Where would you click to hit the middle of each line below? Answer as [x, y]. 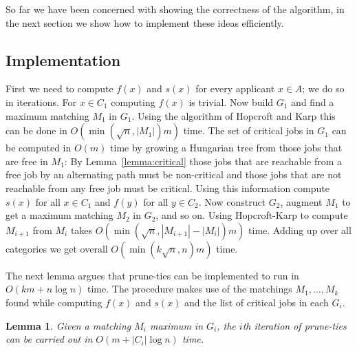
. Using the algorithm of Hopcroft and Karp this [234, 115]
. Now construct [232, 201]
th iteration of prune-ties [294, 325]
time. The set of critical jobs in [249, 130]
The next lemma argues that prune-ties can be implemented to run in [152, 275]
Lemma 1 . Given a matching [68, 325]
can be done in [36, 130]
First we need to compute [60, 88]
